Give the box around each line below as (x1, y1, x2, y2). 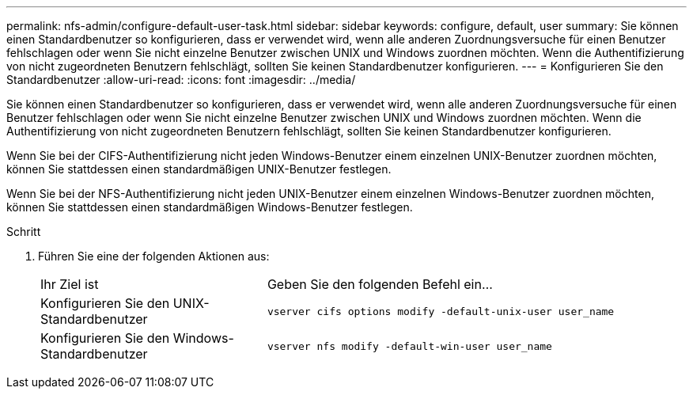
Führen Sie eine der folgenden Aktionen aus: (38, 249, 270, 263)
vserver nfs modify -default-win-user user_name (267, 340, 552, 352)
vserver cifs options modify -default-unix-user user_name (267, 305, 615, 317)
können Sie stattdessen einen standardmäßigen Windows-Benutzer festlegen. (6, 200, 413, 214)
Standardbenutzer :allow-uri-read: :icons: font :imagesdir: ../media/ (6, 73, 356, 86)
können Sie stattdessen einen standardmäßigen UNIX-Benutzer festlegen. (6, 162, 392, 176)
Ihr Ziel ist (40, 276, 99, 292)
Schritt (6, 225, 41, 238)
